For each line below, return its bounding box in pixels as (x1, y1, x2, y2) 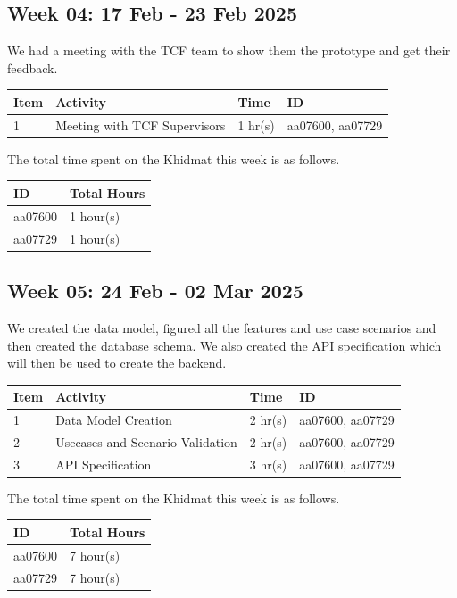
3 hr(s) (249, 454, 287, 473)
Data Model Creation (55, 411, 172, 429)
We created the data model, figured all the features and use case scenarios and (7, 318, 436, 336)
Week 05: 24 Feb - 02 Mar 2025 (7, 277, 303, 304)
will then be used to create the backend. (7, 353, 227, 372)
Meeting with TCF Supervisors (55, 115, 226, 134)
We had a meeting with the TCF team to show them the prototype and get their (7, 41, 451, 60)
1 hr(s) (237, 115, 275, 134)
